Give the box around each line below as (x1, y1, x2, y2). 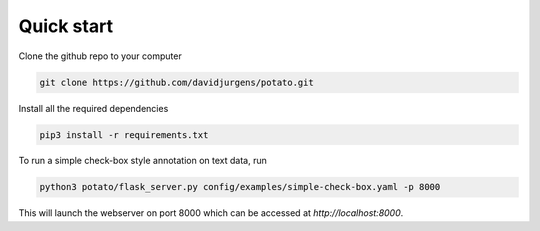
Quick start (18, 15, 114, 37)
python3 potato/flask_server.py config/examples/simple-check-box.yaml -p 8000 (39, 181, 441, 193)
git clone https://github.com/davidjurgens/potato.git (39, 76, 314, 88)
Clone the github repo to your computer (18, 50, 182, 62)
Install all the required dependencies (18, 102, 169, 114)
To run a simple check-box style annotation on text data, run (18, 155, 267, 167)
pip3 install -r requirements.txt (39, 129, 209, 140)
